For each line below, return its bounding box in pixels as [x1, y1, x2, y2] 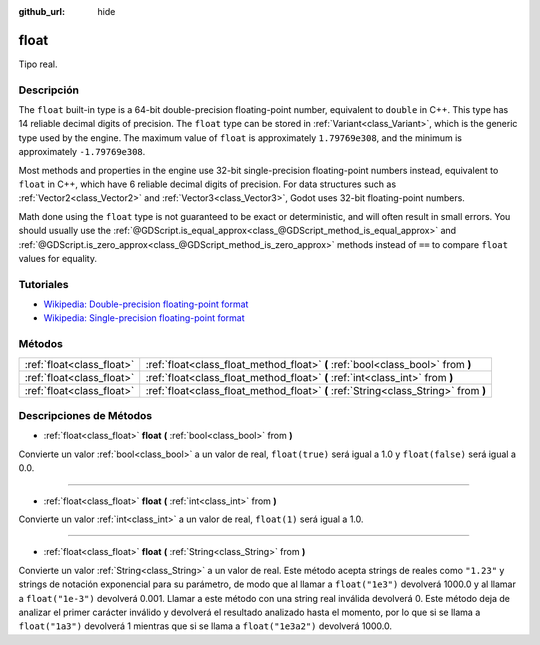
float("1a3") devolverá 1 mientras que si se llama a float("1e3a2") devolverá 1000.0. [18, 620, 392, 632]
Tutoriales [18, 277, 69, 291]
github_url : [18, 6, 65, 17]
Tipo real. [18, 58, 58, 70]
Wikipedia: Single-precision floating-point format [43, 312, 245, 324]
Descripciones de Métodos [18, 409, 153, 422]
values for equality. [18, 252, 97, 264]
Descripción [18, 83, 80, 97]
